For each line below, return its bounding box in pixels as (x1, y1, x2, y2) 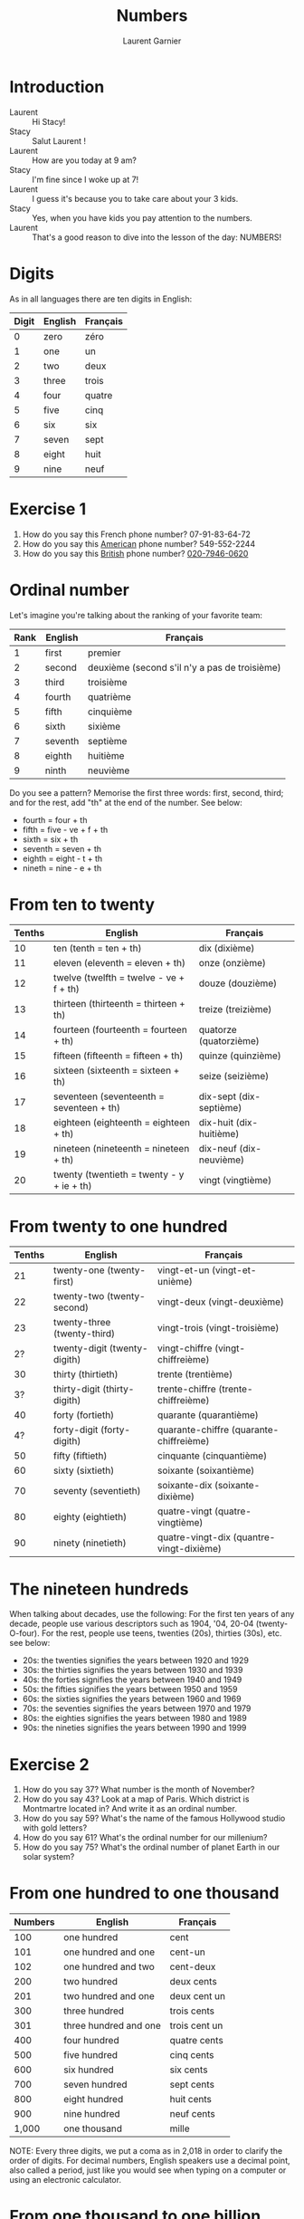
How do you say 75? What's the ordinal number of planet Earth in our (22, 1841, 280, 1852)
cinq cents (169, 2049, 214, 2061)
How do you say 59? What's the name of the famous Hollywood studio (22, 1813, 286, 1824)
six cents (169, 2063, 208, 2076)
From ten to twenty (9, 894, 156, 914)
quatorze (198, 1024, 237, 1037)
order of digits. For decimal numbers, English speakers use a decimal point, (9, 2156, 290, 2166)
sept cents (169, 2079, 215, 2091)
